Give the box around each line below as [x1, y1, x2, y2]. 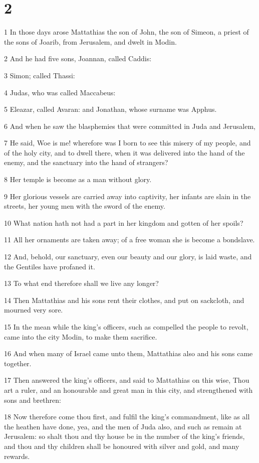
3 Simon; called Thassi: [4, 70, 75, 80]
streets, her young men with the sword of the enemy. [4, 201, 165, 211]
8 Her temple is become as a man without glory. [4, 174, 152, 185]
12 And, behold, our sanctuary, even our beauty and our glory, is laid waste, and [4, 251, 252, 262]
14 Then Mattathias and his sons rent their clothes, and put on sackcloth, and [4, 294, 244, 305]
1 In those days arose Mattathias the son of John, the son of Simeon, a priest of [4, 27, 249, 37]
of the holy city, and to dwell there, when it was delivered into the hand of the [4, 147, 245, 158]
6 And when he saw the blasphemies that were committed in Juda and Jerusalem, [4, 120, 256, 131]
